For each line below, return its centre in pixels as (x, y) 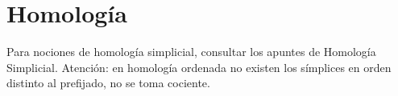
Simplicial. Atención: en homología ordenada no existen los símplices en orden (199, 67)
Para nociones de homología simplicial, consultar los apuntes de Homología (191, 52)
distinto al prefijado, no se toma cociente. (108, 83)
